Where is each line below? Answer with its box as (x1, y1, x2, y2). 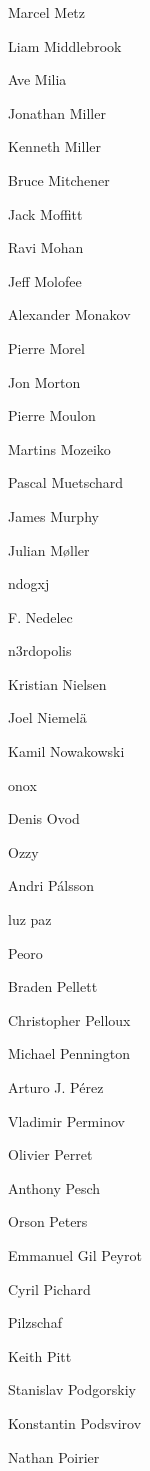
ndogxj (8, 573, 50, 594)
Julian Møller (8, 539, 90, 560)
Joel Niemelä (8, 707, 87, 728)
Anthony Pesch (8, 1177, 101, 1198)
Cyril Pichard (8, 1278, 91, 1299)
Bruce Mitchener (8, 169, 110, 190)
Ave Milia (8, 69, 67, 90)
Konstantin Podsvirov (8, 1412, 142, 1433)
